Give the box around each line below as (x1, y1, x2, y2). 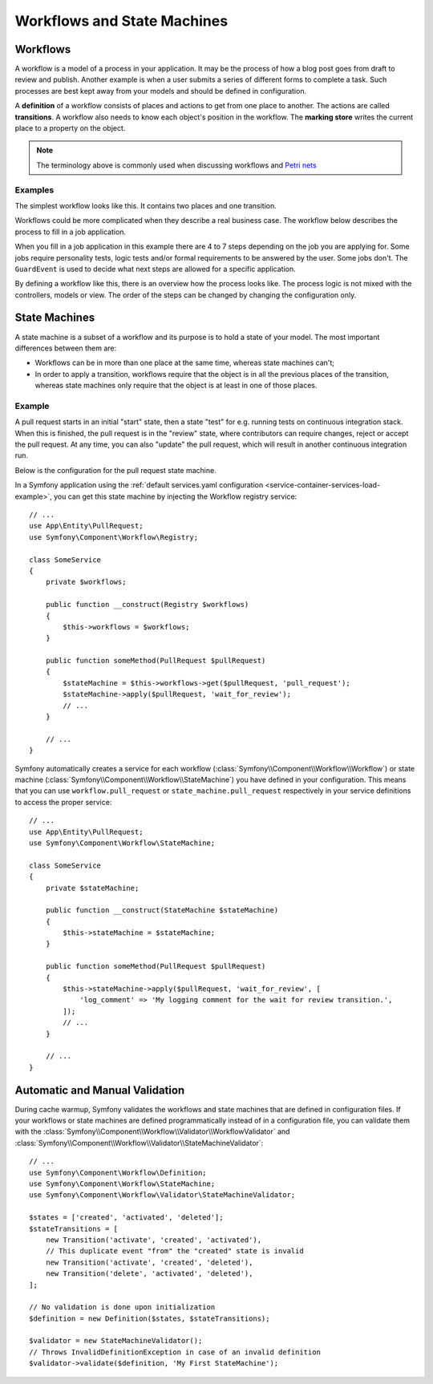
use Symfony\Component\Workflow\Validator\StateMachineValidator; (29, 1191, 296, 1200)
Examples (14, 184, 55, 196)
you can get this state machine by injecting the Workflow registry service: (53, 492, 297, 501)
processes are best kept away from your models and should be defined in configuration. (14, 86, 307, 95)
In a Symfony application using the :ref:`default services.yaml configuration (14, 480, 264, 490)
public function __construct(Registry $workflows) (45, 600, 249, 609)
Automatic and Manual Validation (14, 1083, 185, 1097)
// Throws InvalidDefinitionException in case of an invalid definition (29, 1347, 321, 1357)
